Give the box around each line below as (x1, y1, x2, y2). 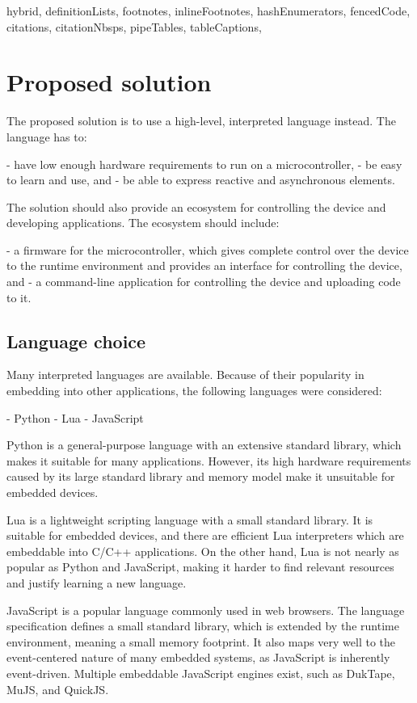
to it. (6, 288, 32, 305)
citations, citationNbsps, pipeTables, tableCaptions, (6, 18, 262, 35)
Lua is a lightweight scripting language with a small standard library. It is (6, 511, 373, 528)
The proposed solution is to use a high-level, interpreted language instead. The (6, 112, 396, 129)
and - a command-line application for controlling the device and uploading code (6, 273, 401, 290)
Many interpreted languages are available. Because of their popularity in (6, 366, 364, 383)
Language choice (6, 328, 146, 353)
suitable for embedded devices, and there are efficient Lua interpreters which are (6, 527, 404, 544)
